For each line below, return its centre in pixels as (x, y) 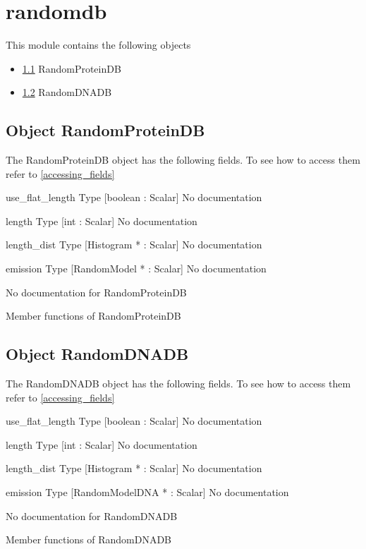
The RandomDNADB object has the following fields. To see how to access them (178, 384)
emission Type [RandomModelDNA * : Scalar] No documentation (147, 492)
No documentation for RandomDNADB (92, 515)
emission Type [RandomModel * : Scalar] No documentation (136, 269)
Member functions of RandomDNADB (89, 539)
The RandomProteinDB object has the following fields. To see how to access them (183, 160)
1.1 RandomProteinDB (72, 68)
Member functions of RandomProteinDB (93, 316)
